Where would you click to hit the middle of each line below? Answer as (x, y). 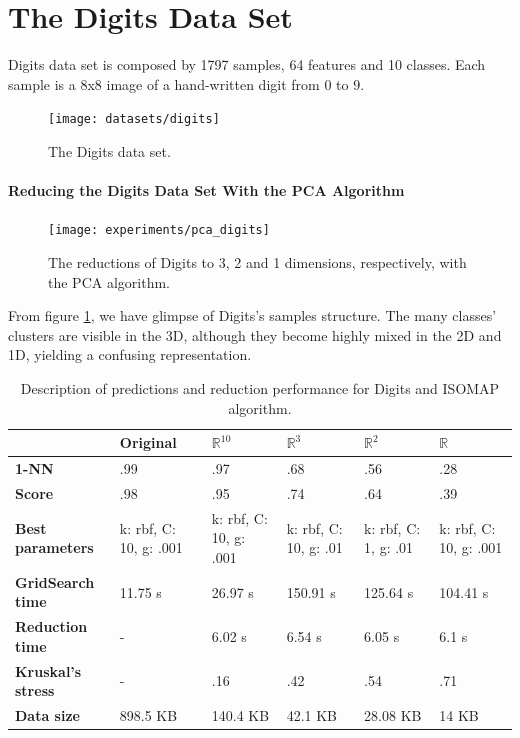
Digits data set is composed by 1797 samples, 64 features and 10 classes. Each (247, 64)
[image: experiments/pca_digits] (159, 230)
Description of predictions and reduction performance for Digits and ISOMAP (260, 387)
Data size (47, 715)
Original (148, 442)
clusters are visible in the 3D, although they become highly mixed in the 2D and (255, 334)
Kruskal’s (48, 670)
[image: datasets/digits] (134, 119)
